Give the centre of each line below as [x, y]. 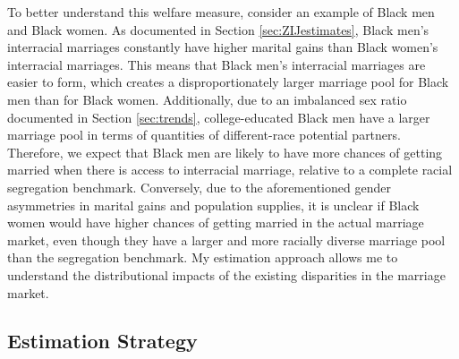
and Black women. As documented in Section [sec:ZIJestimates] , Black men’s [218, 29]
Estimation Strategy [102, 341]
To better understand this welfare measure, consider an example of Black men [221, 12]
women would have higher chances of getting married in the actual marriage [216, 222]
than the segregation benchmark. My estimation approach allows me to [203, 257]
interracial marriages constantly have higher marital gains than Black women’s [223, 47]
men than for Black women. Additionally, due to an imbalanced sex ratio [207, 99]
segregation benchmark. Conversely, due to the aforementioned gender [199, 187]
